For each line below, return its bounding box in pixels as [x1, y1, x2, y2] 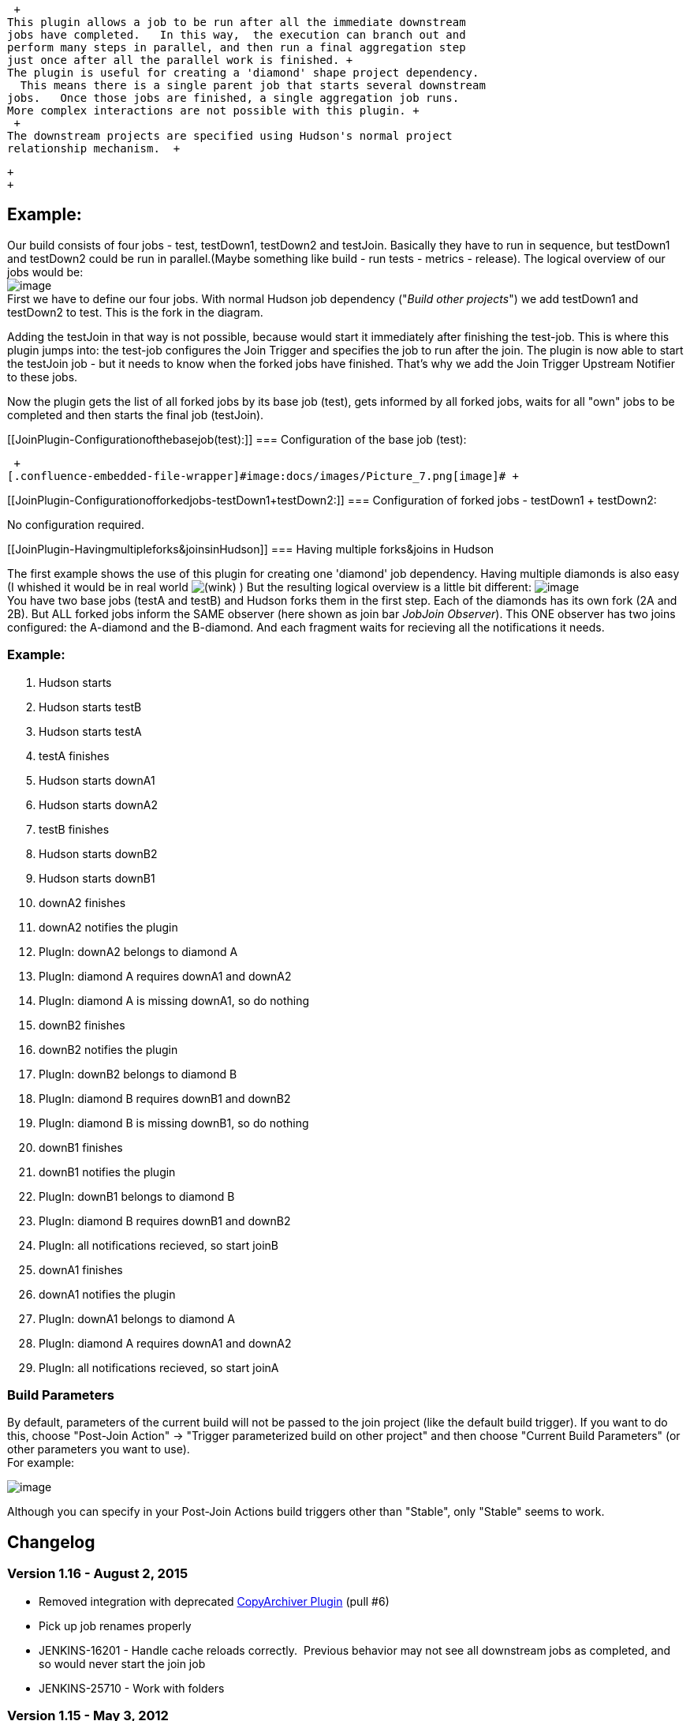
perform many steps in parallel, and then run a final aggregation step [7, 41, 466, 54]
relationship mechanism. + [7, 142, 181, 155]
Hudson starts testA [39, 724, 142, 738]
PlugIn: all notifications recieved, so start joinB [39, 1238, 278, 1252]
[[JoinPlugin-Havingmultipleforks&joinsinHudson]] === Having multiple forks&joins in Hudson [7, 542, 494, 556]
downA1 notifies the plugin [39, 1287, 176, 1301]
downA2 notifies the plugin [39, 920, 178, 934]
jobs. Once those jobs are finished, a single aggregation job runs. [7, 92, 460, 104]
